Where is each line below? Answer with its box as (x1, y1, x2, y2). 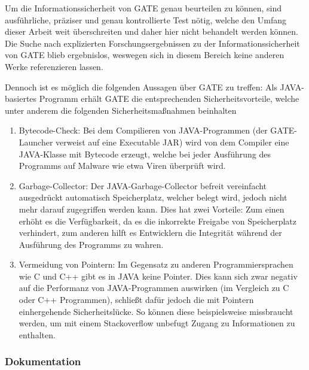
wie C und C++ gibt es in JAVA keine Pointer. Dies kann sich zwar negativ (19, 269, 298, 282)
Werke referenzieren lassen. (5, 60, 103, 72)
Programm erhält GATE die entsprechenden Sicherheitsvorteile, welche (39, 92, 299, 105)
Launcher (19, 135, 53, 148)
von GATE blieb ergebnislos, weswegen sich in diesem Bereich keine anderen (5, 48, 284, 61)
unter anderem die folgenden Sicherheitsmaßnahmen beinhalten (5, 104, 237, 116)
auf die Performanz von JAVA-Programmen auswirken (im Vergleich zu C (19, 281, 289, 294)
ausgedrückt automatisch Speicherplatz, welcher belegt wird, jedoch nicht (19, 191, 287, 204)
